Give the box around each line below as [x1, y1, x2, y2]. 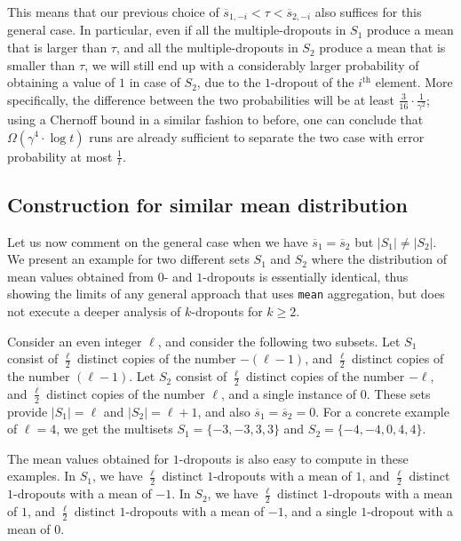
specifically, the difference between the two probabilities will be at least [7, 90, 394, 108]
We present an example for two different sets [7, 250, 250, 268]
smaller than [7, 55, 76, 74]
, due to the [196, 73, 261, 91]
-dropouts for [191, 302, 263, 321]
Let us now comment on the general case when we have [7, 232, 308, 251]
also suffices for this [314, 3, 422, 20]
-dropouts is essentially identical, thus [203, 267, 409, 285]
